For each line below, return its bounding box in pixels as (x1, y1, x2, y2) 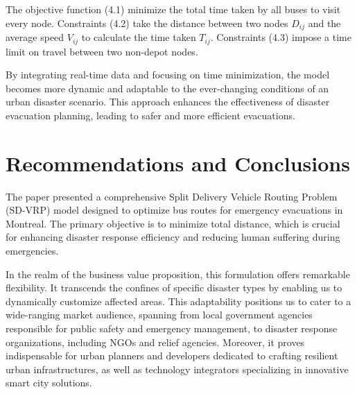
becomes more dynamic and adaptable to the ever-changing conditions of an (6, 80, 329, 95)
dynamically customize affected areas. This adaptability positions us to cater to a (6, 293, 351, 308)
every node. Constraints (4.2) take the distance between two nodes (6, 15, 288, 30)
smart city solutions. (6, 375, 92, 390)
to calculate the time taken (81, 30, 196, 44)
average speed (6, 30, 64, 44)
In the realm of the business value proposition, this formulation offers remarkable (6, 266, 350, 281)
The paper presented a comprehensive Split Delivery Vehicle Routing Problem (6, 189, 338, 203)
